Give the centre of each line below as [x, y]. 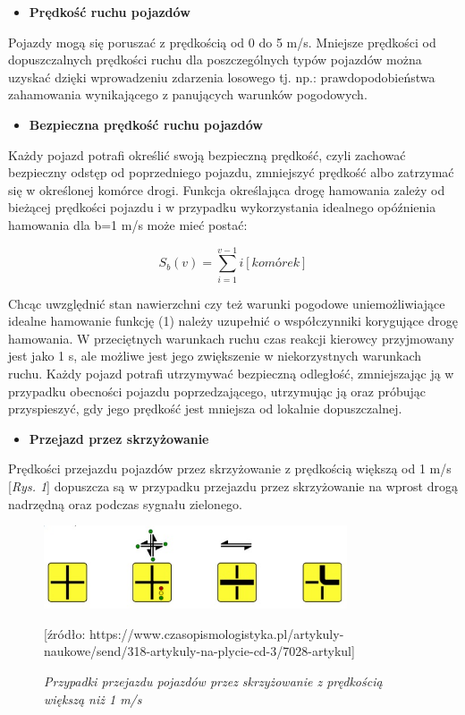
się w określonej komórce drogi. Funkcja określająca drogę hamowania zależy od [227, 189]
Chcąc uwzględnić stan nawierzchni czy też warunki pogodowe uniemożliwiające [227, 303]
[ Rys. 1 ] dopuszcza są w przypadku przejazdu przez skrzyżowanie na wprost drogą [233, 486]
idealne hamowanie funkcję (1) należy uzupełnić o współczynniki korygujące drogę [233, 321]
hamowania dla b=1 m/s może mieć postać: [128, 224]
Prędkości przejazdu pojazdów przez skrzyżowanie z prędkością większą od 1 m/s [230, 468]
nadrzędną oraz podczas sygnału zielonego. [125, 503]
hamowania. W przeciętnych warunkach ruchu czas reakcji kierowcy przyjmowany [231, 338]
